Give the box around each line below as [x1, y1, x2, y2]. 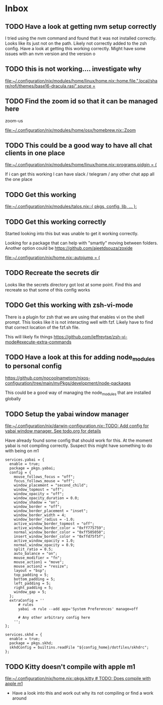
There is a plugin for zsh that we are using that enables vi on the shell [5, 314, 145, 320]
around [12, 695, 27, 701]
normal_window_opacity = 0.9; [14, 543, 75, 548]
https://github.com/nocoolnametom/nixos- [5, 375, 91, 381]
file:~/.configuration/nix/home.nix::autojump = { [5, 255, 101, 261]
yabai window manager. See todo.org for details [5, 428, 101, 434]
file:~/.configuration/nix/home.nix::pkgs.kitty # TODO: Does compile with [5, 676, 151, 682]
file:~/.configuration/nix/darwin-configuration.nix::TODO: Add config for [5, 423, 149, 429]
